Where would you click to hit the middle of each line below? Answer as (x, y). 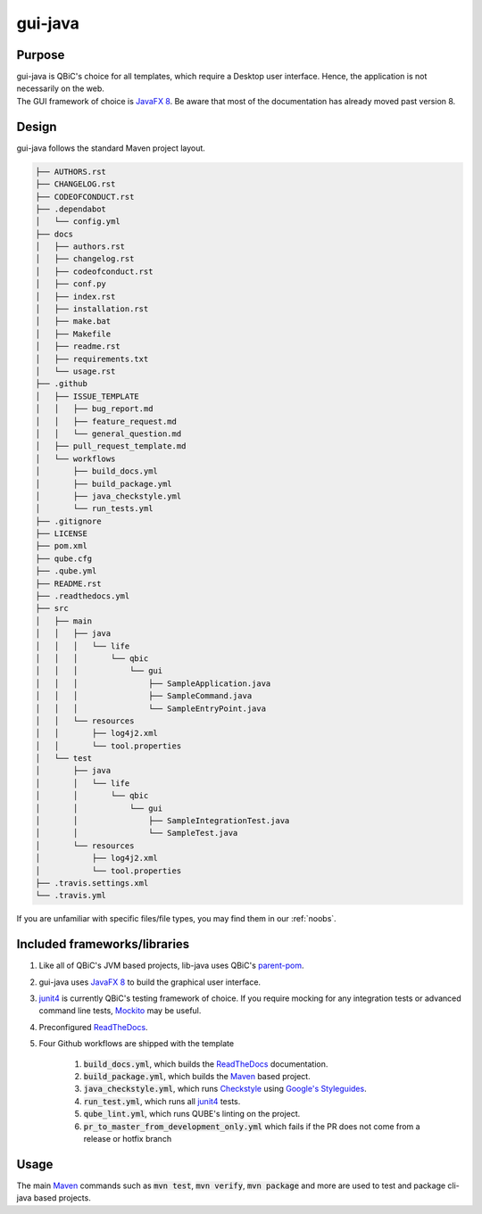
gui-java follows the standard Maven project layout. (111, 148)
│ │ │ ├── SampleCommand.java (144, 696)
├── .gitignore (68, 521)
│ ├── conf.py (71, 284)
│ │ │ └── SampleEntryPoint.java (151, 708)
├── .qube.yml (66, 571)
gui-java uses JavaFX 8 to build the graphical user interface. (150, 982)
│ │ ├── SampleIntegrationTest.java (162, 821)
